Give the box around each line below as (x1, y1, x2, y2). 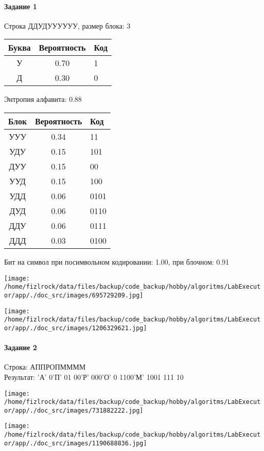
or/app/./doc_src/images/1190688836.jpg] (4, 439, 147, 447)
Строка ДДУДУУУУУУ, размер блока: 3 (4, 20, 130, 31)
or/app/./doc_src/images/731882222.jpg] (4, 406, 144, 414)
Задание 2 (4, 342, 37, 353)
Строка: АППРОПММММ (4, 361, 86, 372)
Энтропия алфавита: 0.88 (4, 94, 82, 104)
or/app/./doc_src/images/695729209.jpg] (4, 291, 144, 299)
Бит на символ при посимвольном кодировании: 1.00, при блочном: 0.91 (4, 256, 229, 267)
